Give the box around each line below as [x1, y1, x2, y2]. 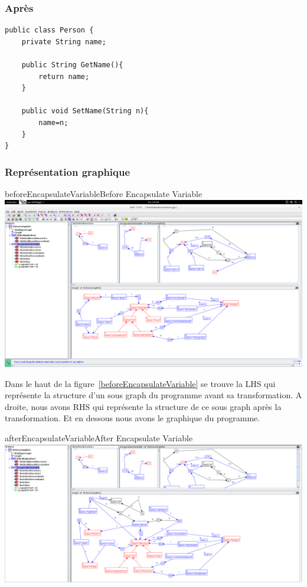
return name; [38, 72, 90, 81]
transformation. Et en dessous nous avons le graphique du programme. [5, 412, 260, 424]
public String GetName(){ [21, 61, 123, 69]
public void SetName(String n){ [21, 107, 149, 116]
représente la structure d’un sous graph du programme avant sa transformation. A [5, 389, 302, 401]
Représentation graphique [5, 164, 130, 179]
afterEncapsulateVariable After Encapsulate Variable [5, 432, 193, 444]
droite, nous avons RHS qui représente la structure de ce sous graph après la [5, 400, 282, 412]
